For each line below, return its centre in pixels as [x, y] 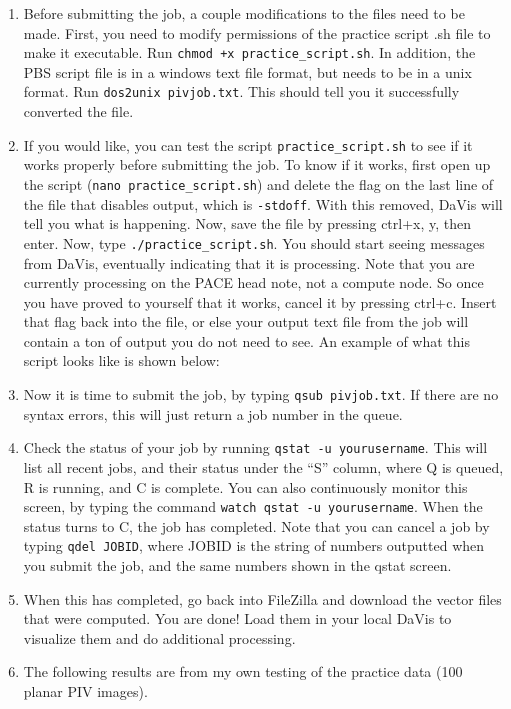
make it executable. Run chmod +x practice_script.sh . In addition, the [249, 52]
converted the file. [78, 111]
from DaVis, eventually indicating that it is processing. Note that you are [249, 262]
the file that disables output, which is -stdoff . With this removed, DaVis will [263, 203]
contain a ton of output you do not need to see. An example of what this [247, 340]
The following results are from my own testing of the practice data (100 [243, 671]
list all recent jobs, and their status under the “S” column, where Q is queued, [263, 466]
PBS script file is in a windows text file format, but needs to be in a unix [247, 71]
